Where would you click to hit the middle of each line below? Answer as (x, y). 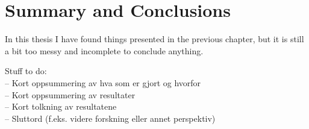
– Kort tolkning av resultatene (61, 106)
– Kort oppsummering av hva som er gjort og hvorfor (103, 82)
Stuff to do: (26, 71)
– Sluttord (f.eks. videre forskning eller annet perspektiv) (110, 118)
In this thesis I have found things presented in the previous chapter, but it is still (154, 39)
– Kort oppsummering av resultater (70, 94)
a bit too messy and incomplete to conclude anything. (104, 50)
